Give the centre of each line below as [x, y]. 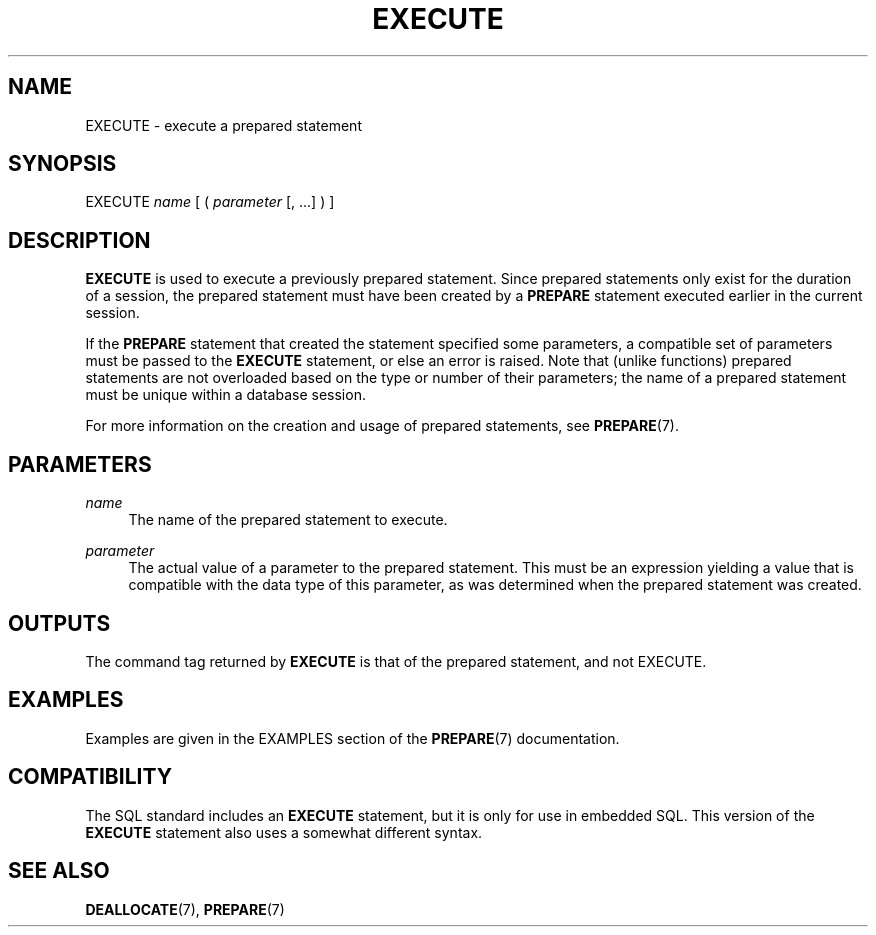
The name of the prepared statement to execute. [288, 520]
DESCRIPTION [79, 240]
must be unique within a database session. [225, 395]
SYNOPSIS [62, 164]
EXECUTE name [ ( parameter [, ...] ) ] [210, 202]
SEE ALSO [59, 871]
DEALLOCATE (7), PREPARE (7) [185, 909]
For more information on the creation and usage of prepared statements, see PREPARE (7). [382, 426]
